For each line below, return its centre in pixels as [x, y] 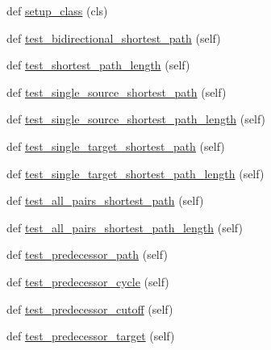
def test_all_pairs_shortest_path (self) [105, 200]
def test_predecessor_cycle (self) [88, 281]
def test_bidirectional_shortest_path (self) [114, 37]
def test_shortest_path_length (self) [98, 65]
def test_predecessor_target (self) [91, 336]
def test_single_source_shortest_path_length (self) [136, 119]
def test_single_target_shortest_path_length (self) [135, 173]
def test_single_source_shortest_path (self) [117, 92]
